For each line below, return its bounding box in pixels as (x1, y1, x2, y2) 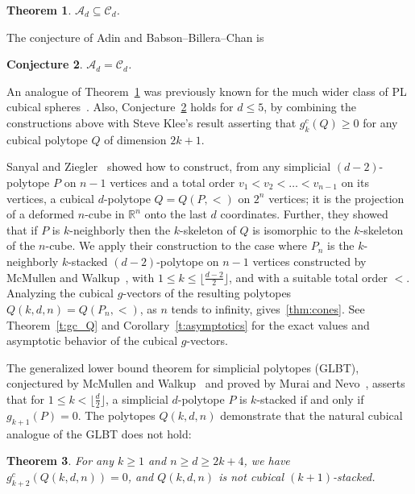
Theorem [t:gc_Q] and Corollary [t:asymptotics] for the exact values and (6, 316, 370, 333)
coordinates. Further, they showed (220, 205, 388, 222)
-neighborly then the (69, 221, 171, 238)
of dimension (104, 131, 167, 147)
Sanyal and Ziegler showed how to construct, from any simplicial (6, 158, 331, 175)
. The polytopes (77, 406, 156, 423)
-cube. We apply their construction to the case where (45, 237, 308, 254)
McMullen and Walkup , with (6, 268, 155, 285)
